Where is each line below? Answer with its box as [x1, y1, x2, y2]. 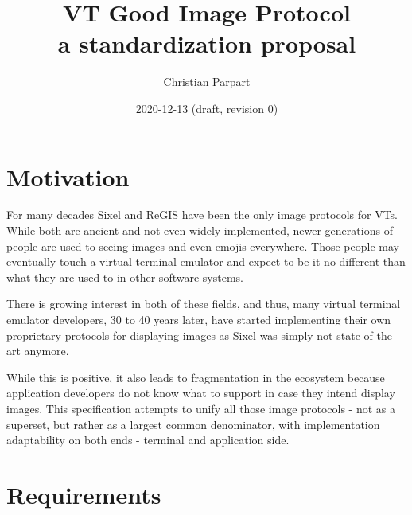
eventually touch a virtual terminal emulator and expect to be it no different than [6, 253, 406, 270]
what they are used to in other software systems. [6, 268, 243, 285]
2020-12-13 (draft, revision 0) [135, 99, 278, 116]
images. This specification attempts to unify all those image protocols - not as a [6, 400, 395, 416]
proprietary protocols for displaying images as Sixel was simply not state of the [6, 326, 392, 343]
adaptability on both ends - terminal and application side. [6, 431, 290, 448]
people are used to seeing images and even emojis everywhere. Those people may [6, 237, 399, 254]
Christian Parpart [163, 73, 251, 90]
